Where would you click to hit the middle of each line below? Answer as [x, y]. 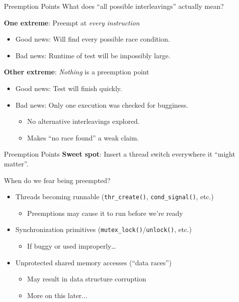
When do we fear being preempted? [57, 180]
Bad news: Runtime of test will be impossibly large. [93, 55]
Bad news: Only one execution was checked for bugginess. [102, 105]
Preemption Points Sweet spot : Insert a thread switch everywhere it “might [120, 154]
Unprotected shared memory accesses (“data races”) [94, 262]
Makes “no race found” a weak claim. [83, 137]
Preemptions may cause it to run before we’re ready [105, 213]
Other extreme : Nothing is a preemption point [77, 72]
